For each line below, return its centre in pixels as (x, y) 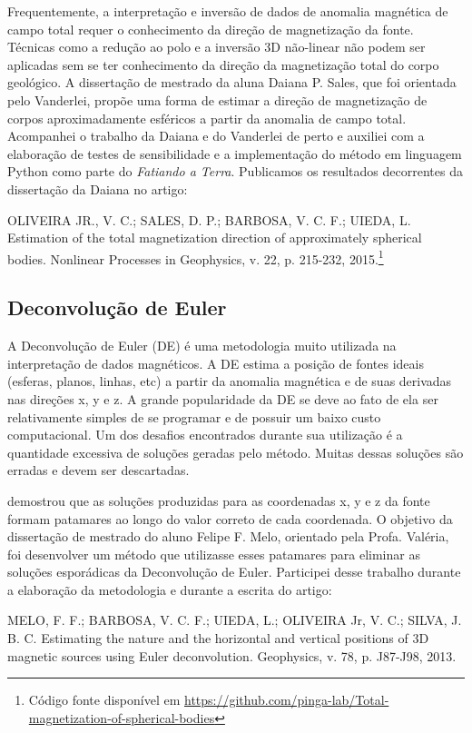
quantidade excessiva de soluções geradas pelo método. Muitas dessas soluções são (236, 452)
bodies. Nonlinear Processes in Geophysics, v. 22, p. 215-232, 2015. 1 (196, 257)
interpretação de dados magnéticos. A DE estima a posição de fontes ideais (216, 363)
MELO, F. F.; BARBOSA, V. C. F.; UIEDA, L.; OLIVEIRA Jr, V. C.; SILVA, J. (235, 620)
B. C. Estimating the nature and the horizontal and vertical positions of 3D (218, 638)
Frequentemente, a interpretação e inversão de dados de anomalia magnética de (228, 11)
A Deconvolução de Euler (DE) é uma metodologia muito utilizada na (202, 346)
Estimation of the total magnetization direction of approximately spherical (215, 238)
